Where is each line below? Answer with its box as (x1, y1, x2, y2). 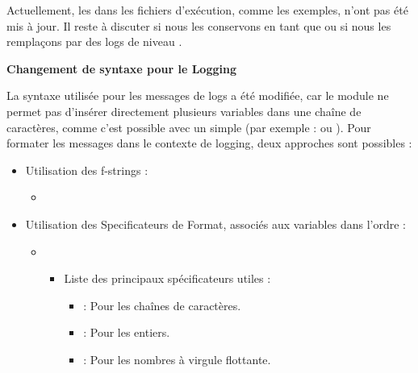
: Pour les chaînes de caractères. (83, 296, 241, 313)
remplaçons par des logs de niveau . (6, 33, 182, 50)
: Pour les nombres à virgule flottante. (83, 350, 271, 367)
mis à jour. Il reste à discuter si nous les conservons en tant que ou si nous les (6, 17, 391, 34)
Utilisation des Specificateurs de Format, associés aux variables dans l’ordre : (25, 215, 406, 232)
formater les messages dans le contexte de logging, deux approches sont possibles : (6, 135, 412, 151)
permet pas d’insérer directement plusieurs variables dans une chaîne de (6, 102, 362, 119)
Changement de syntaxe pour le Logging (6, 60, 236, 77)
